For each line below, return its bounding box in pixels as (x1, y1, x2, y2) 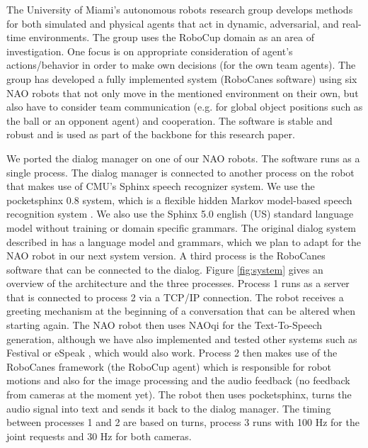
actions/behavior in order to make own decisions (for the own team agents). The (6, 57, 356, 72)
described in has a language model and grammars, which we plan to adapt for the (6, 234, 361, 249)
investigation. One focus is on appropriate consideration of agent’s (6, 43, 293, 58)
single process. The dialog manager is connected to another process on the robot (6, 164, 355, 179)
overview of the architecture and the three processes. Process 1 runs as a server (6, 276, 350, 291)
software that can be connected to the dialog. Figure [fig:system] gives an (6, 262, 323, 276)
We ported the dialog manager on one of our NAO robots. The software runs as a (6, 150, 360, 165)
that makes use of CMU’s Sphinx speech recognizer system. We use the (6, 179, 315, 194)
